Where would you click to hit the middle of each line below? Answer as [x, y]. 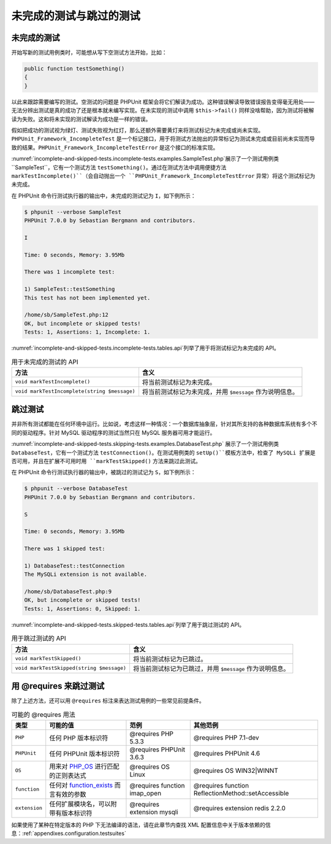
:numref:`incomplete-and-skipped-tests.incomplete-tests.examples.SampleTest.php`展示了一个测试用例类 [145, 159]
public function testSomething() [74, 69]
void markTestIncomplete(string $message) [75, 392]
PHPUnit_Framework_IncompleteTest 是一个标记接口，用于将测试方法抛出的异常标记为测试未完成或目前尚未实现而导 [163, 139]
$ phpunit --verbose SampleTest [73, 212]
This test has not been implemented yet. [87, 298]
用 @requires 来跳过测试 [58, 686]
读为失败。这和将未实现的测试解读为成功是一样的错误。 [81, 119]
